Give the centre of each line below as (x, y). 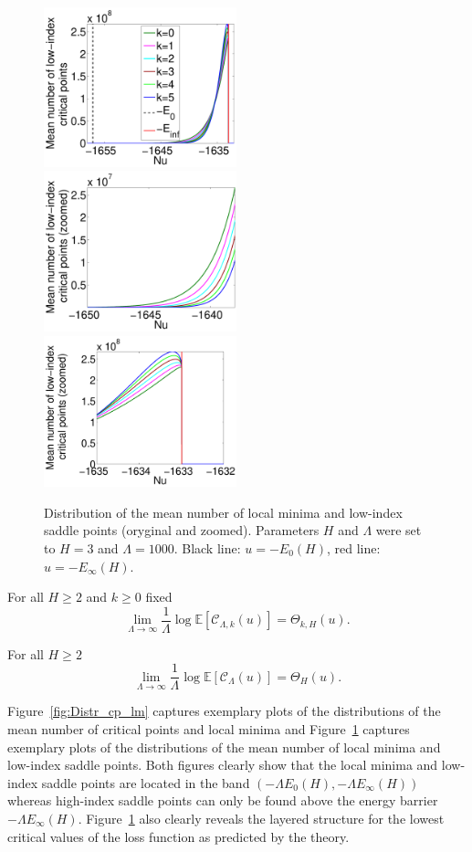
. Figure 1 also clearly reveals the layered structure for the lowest (261, 818)
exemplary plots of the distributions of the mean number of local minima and (224, 747)
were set (399, 530)
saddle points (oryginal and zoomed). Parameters (182, 530)
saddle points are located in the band (146, 782)
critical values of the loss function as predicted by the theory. (178, 836)
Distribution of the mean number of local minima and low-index (223, 512)
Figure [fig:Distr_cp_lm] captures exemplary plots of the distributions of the (224, 711)
